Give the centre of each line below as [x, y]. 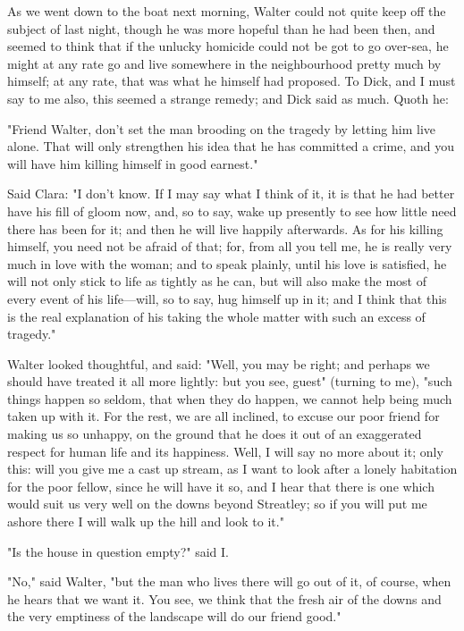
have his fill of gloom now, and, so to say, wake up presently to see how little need [232, 210]
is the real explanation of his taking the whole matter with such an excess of [216, 316]
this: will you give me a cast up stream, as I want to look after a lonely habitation [232, 469]
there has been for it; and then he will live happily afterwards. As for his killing [225, 228]
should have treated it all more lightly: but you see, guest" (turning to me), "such [230, 381]
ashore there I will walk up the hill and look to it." [146, 522]
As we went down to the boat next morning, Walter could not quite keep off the [227, 11]
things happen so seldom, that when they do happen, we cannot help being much [230, 398]
